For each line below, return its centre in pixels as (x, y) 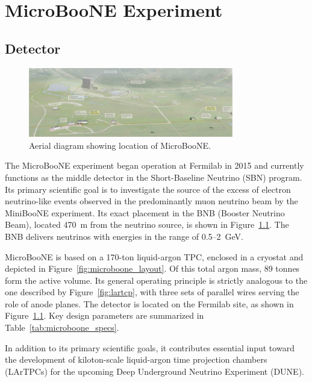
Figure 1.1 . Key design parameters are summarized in (105, 315)
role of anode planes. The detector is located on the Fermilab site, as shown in (149, 303)
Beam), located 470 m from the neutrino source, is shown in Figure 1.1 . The (147, 224)
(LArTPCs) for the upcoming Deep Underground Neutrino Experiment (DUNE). (154, 371)
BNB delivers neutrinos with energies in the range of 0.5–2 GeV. (124, 236)
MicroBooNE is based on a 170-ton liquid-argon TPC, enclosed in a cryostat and (154, 256)
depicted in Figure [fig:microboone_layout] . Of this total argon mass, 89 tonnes (152, 268)
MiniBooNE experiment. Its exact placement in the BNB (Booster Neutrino (145, 212)
